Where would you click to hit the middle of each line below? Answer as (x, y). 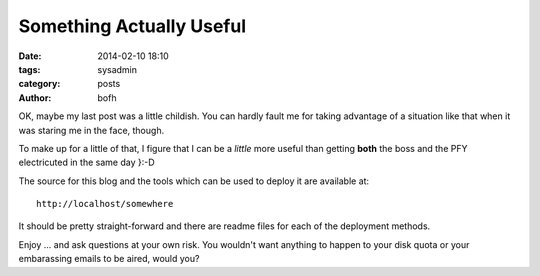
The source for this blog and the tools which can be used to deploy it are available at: (194, 181)
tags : (29, 69)
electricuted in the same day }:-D (86, 162)
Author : (35, 97)
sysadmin (117, 69)
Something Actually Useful (132, 26)
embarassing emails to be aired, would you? (109, 259)
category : (39, 84)
